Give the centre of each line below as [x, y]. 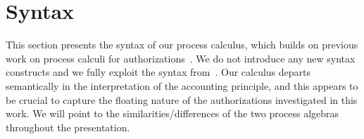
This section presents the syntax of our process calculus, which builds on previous [182, 45]
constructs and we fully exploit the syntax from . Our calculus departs [158, 72]
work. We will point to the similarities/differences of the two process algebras [172, 113]
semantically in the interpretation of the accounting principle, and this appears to [182, 85]
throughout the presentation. [68, 127]
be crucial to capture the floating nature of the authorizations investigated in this [182, 99]
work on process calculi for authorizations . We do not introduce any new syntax [181, 58]
